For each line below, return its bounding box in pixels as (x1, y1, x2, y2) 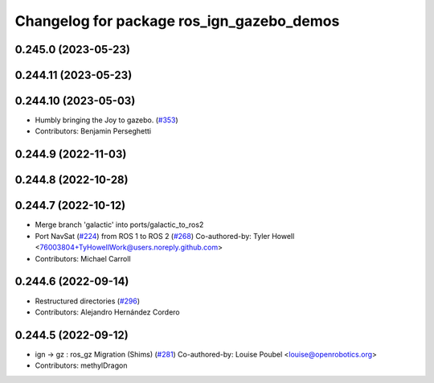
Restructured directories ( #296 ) (35, 296, 141, 306)
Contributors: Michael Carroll (35, 253, 132, 263)
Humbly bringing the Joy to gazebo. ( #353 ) (35, 115, 178, 125)
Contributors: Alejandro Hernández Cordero (35, 307, 180, 317)
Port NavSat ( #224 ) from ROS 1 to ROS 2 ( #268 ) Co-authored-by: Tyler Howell (35, 231, 295, 241)
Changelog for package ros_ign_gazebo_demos (14, 12, 340, 30)
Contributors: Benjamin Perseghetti (35, 126, 152, 136)
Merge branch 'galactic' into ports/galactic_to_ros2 (35, 220, 204, 229)
